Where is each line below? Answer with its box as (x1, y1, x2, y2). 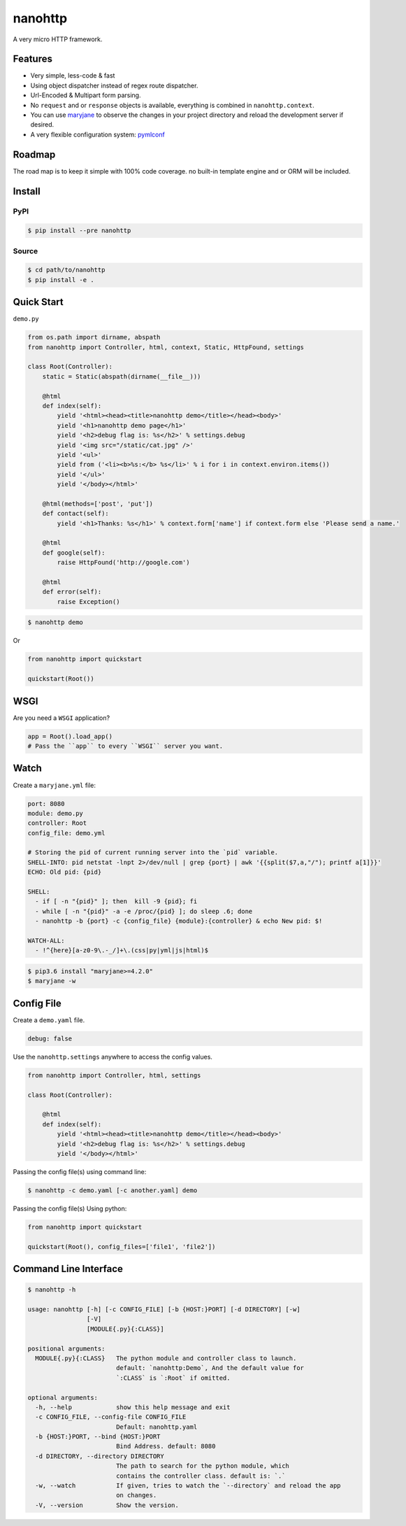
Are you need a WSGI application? (13, 714, 110, 722)
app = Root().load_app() (27, 732, 113, 740)
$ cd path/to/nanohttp (27, 266, 106, 274)
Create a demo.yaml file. (13, 1015, 85, 1024)
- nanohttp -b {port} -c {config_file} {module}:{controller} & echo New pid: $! (35, 917, 323, 925)
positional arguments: (27, 1344, 106, 1352)
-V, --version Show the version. (35, 1501, 180, 1509)
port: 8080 (27, 800, 65, 807)
